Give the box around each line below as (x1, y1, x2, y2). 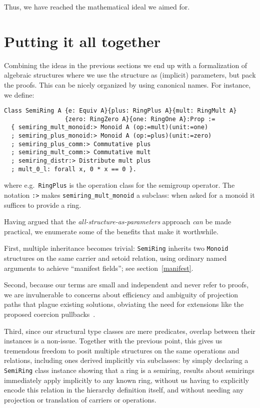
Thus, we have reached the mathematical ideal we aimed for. (4, 2, 190, 12)
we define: (4, 89, 34, 100)
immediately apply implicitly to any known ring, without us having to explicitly (4, 374, 249, 385)
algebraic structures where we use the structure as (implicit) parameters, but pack (4, 70, 256, 80)
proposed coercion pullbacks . (4, 309, 95, 319)
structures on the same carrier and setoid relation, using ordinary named (4, 253, 227, 263)
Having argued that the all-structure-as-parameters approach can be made (4, 216, 231, 227)
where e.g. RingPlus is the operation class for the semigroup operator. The (4, 180, 235, 190)
